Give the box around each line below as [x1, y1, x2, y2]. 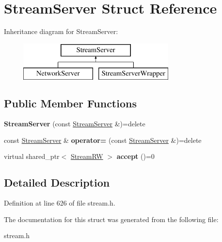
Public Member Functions [4, 96, 137, 111]
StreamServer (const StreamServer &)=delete [4, 119, 145, 129]
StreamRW [70, 151, 103, 161]
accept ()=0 [116, 151, 155, 161]
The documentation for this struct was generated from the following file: [4, 214, 219, 224]
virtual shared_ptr [4, 151, 60, 161]
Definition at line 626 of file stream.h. [4, 198, 115, 208]
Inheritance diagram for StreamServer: [4, 26, 118, 36]
